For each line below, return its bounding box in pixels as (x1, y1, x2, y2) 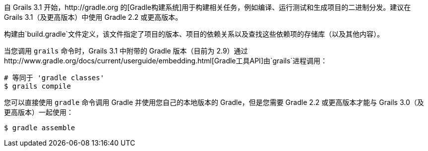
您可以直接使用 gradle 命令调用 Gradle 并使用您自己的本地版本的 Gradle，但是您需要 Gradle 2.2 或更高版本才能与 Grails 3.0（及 (4, 98, 424, 106)
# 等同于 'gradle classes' (4, 74, 105, 82)
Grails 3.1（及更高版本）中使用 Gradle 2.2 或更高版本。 (4, 13, 183, 21)
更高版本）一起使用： (4, 108, 73, 116)
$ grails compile (4, 82, 71, 90)
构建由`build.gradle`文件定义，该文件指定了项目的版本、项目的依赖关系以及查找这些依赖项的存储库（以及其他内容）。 (4, 30, 384, 38)
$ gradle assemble (4, 124, 75, 132)
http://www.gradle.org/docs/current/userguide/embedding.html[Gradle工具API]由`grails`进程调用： (4, 56, 327, 65)
